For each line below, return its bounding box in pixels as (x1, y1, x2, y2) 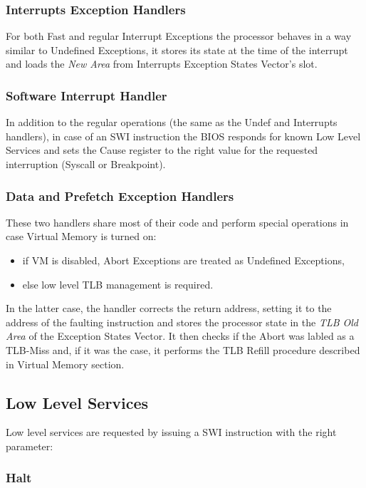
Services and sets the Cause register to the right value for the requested (6, 142, 318, 157)
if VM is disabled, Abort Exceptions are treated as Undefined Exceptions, (22, 253, 345, 267)
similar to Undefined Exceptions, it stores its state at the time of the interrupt (6, 42, 348, 57)
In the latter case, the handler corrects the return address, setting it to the (6, 301, 332, 316)
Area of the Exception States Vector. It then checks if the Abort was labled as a (6, 328, 355, 343)
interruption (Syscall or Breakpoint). (6, 157, 166, 171)
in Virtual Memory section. (6, 356, 125, 371)
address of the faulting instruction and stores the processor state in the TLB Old (6, 314, 359, 329)
